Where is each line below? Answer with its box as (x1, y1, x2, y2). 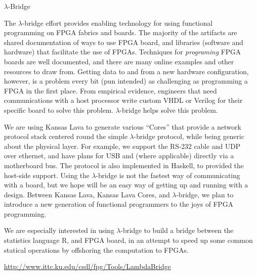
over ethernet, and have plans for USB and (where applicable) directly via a (4, 150, 234, 161)
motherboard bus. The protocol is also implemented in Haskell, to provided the (4, 160, 244, 170)
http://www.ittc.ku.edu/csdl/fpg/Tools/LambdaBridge (4, 261, 171, 272)
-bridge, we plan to (176, 189, 234, 199)
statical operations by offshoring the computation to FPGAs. (4, 244, 189, 255)
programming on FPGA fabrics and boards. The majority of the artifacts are (4, 27, 237, 38)
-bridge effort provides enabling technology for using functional (22, 17, 213, 28)
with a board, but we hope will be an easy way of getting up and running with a (4, 180, 248, 190)
